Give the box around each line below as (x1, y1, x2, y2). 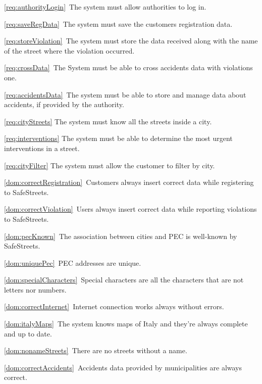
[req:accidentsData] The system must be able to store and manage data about (4, 89, 246, 100)
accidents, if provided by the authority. (4, 99, 124, 110)
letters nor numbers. (4, 284, 67, 295)
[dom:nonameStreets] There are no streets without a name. (4, 345, 187, 356)
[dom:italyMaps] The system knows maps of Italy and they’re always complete (4, 318, 248, 329)
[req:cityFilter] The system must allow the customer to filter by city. (4, 160, 215, 170)
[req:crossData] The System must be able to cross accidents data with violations (4, 62, 253, 73)
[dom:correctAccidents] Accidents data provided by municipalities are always (4, 362, 242, 372)
